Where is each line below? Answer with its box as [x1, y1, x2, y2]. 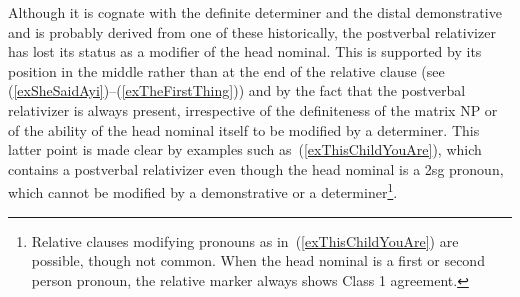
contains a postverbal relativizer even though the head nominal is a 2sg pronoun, [8, 158, 504, 179]
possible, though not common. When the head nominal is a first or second [31, 250, 485, 271]
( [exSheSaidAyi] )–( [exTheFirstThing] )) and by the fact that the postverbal [8, 80, 466, 101]
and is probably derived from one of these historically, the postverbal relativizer [8, 21, 496, 42]
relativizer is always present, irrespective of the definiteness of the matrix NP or [8, 99, 498, 120]
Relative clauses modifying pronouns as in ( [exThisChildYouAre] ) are [31, 230, 459, 251]
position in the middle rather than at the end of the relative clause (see [8, 60, 445, 81]
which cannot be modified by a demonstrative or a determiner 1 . [8, 179, 398, 202]
